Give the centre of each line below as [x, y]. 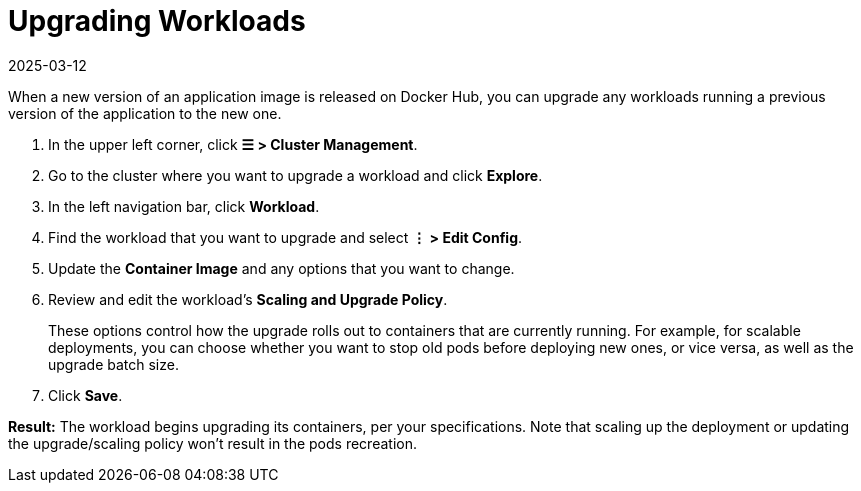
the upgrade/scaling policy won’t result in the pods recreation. [212, 443]
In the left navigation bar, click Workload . [184, 206]
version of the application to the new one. [145, 113]
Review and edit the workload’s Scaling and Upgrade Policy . [248, 299]
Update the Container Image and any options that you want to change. [281, 268]
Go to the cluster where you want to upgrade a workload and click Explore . [295, 175]
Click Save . [85, 395]
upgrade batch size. [113, 364]
